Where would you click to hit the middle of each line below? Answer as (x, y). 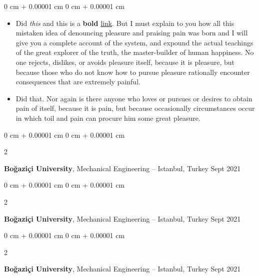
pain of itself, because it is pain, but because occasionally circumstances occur (135, 108)
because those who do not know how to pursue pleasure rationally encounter (133, 72)
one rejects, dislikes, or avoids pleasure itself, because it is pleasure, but (125, 62)
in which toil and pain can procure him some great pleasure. (108, 118)
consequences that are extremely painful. (78, 82)
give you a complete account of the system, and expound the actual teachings (134, 42)
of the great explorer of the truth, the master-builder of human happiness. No (135, 52)
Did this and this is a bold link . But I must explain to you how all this (125, 23)
